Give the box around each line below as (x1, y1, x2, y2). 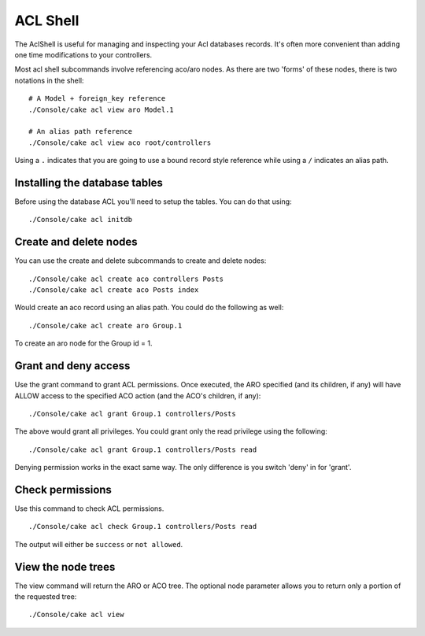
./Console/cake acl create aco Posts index (28, 286, 199, 294)
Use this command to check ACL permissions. (14, 504, 164, 513)
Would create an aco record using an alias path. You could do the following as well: (14, 303, 284, 312)
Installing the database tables (14, 176, 163, 189)
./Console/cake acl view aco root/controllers (28, 138, 212, 147)
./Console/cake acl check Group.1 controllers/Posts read (28, 522, 257, 531)
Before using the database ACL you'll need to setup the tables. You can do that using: (14, 197, 292, 206)
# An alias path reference (28, 127, 133, 136)
